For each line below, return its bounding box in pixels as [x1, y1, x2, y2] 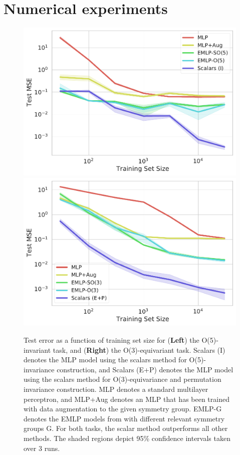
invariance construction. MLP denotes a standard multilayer [24, 383, 208, 394]
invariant [24, 344, 51, 355]
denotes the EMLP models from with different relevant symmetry [24, 413, 225, 423]
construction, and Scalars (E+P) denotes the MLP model [57, 364, 233, 374]
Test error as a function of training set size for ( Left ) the [24, 334, 199, 345]
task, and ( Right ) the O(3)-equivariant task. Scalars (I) [53, 344, 225, 355]
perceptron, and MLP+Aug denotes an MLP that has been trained [24, 393, 229, 404]
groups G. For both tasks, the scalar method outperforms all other [24, 423, 228, 433]
